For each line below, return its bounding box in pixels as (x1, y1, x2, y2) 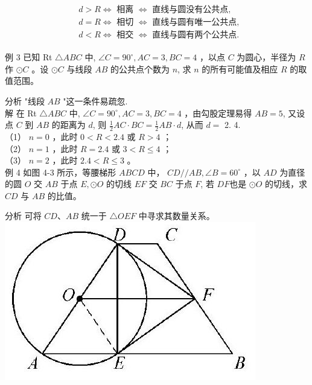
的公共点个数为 (110, 62, 170, 75)
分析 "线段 (5, 94, 45, 107)
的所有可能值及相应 (202, 62, 278, 75)
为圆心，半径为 (237, 51, 296, 63)
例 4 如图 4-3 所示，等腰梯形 (5, 165, 116, 178)
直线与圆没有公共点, (152, 5, 231, 14)
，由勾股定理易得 (184, 106, 252, 119)
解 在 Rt (5, 106, 37, 119)
